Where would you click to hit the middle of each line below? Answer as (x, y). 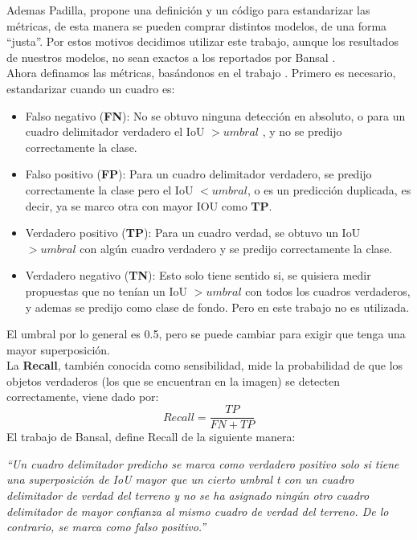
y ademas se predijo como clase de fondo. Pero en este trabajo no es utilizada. (217, 307)
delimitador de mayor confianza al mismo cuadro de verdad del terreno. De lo (198, 511)
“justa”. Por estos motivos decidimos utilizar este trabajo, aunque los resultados (202, 41)
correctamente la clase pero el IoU (109, 189)
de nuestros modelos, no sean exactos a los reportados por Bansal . (171, 57)
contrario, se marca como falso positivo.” (106, 527)
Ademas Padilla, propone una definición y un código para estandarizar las (188, 10)
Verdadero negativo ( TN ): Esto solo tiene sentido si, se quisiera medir (198, 275)
